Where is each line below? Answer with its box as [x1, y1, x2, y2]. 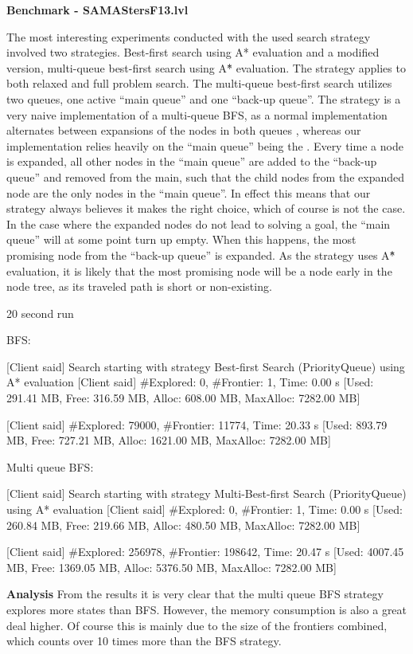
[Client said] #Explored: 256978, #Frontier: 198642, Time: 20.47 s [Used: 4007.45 [6, 543, 404, 560]
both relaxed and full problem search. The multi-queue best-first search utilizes [6, 75, 392, 92]
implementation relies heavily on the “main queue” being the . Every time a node [6, 137, 403, 154]
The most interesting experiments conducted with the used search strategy [6, 28, 371, 45]
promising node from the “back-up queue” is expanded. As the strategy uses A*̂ [6, 246, 395, 263]
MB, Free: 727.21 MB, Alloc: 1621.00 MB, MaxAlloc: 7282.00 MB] [6, 432, 331, 448]
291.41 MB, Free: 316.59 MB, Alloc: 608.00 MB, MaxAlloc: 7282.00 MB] [6, 390, 360, 406]
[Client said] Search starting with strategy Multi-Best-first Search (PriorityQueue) [6, 485, 407, 502]
